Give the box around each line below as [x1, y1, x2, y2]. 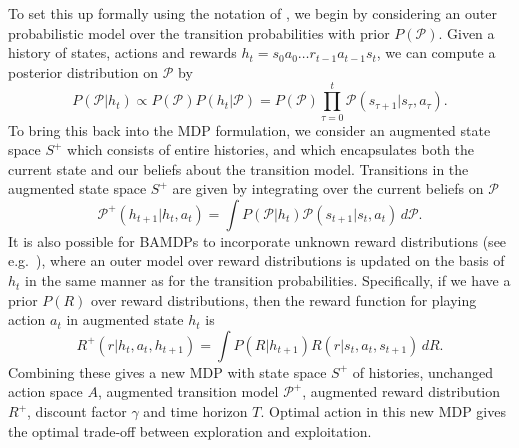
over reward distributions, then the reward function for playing [91, 289, 477, 310]
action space [8, 381, 83, 402]
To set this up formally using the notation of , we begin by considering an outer [8, 3, 497, 23]
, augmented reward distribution [302, 381, 501, 402]
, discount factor [27, 401, 127, 422]
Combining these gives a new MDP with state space [8, 361, 327, 382]
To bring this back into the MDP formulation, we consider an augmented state [8, 119, 491, 140]
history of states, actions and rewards [8, 42, 237, 63]
